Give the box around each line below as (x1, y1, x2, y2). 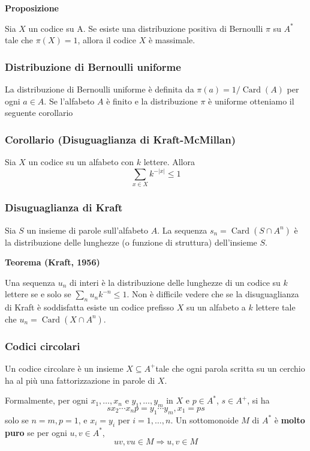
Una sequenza (5, 276, 56, 288)
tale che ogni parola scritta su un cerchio (155, 362, 305, 374)
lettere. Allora (143, 156, 195, 168)
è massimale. (148, 34, 195, 46)
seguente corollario (5, 106, 73, 119)
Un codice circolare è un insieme (5, 362, 124, 374)
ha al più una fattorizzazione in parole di (5, 374, 155, 386)
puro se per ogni (5, 426, 67, 438)
